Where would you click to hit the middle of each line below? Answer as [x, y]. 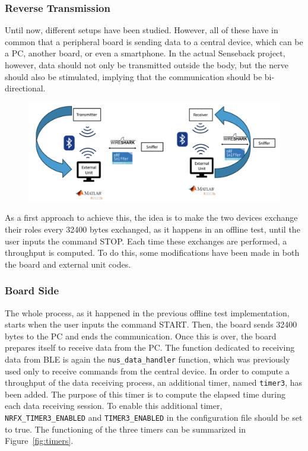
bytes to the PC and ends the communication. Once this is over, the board [141, 336]
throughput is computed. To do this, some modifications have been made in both [152, 253]
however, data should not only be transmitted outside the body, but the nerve [147, 65]
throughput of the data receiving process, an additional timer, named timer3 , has [154, 382]
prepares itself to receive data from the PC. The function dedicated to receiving [150, 347]
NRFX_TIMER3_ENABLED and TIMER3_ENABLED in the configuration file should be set [154, 417]
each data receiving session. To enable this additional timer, [114, 406]
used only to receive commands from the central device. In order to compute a [147, 371]
